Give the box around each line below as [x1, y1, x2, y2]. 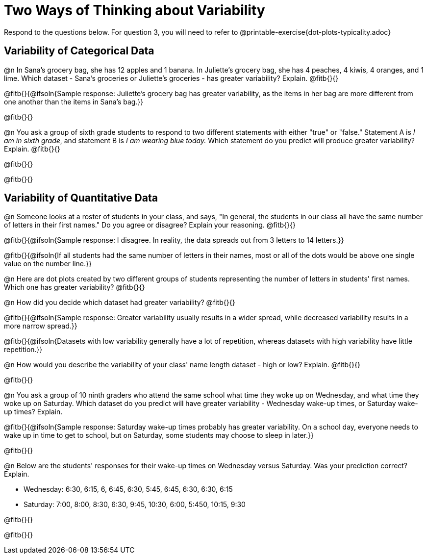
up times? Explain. [4, 407, 63, 416]
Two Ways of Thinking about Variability [4, 2, 265, 19]
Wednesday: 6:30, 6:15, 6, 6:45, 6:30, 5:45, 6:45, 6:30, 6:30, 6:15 [24, 485, 233, 494]
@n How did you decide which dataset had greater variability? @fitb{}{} [4, 298, 235, 307]
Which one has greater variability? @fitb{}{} [4, 283, 145, 292]
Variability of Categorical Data [4, 45, 154, 57]
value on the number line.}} [4, 259, 92, 268]
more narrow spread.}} [4, 322, 77, 330]
